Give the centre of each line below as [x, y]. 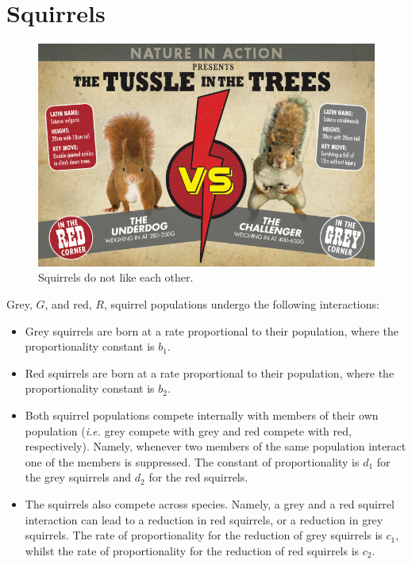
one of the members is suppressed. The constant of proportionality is [192, 461]
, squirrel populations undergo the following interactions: [241, 304]
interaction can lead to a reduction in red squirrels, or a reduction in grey [204, 519]
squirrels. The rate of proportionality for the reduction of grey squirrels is [204, 535]
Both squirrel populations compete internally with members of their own [202, 414]
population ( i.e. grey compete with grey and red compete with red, [188, 430]
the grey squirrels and [78, 477]
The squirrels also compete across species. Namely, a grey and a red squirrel [210, 503]
